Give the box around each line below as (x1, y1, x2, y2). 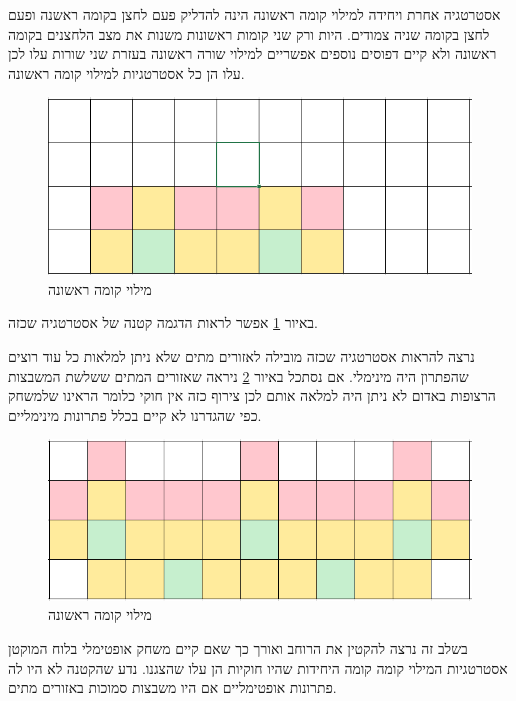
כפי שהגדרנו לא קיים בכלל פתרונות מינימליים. (8, 404, 262, 425)
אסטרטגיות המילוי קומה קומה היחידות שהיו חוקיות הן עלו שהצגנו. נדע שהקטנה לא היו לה (8, 657, 508, 678)
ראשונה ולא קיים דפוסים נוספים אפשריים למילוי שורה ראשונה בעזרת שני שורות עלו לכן (8, 43, 497, 64)
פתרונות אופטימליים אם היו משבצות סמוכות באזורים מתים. (8, 677, 337, 698)
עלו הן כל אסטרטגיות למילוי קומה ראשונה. (8, 62, 245, 83)
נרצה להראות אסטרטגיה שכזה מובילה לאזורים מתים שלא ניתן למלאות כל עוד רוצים (8, 345, 475, 366)
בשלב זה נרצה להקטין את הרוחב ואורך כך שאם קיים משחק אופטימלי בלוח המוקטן (8, 638, 468, 659)
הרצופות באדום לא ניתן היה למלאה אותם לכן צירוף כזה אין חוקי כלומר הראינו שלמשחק (8, 385, 496, 406)
